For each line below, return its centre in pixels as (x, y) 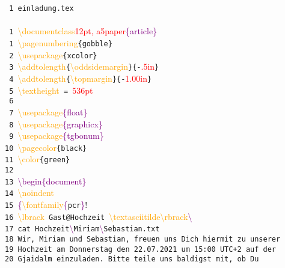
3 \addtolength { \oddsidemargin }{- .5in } (84, 66)
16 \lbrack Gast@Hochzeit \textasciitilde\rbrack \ (99, 216)
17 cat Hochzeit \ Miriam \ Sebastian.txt (82, 228)
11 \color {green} (38, 159)
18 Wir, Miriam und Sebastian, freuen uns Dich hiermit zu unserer (143, 239)
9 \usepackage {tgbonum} (57, 136)
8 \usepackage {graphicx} (56, 123)
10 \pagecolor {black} (46, 147)
